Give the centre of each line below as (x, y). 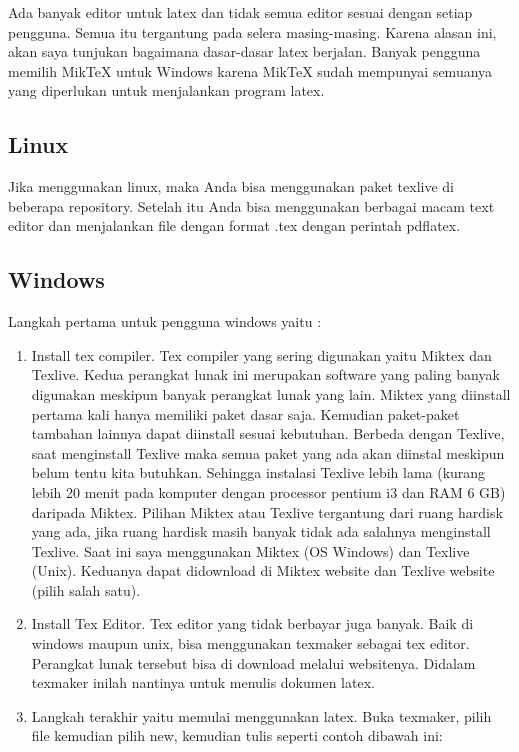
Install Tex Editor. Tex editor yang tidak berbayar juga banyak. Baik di (252, 623)
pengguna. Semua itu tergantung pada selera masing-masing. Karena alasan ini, (252, 31)
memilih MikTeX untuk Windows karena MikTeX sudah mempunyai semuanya (250, 70)
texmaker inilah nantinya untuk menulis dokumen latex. (203, 682)
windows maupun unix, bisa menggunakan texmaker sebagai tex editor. (250, 643)
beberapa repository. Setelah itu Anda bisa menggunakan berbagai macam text (251, 205)
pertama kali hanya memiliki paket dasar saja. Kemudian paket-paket (245, 413)
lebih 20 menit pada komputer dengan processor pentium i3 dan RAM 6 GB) (268, 491)
